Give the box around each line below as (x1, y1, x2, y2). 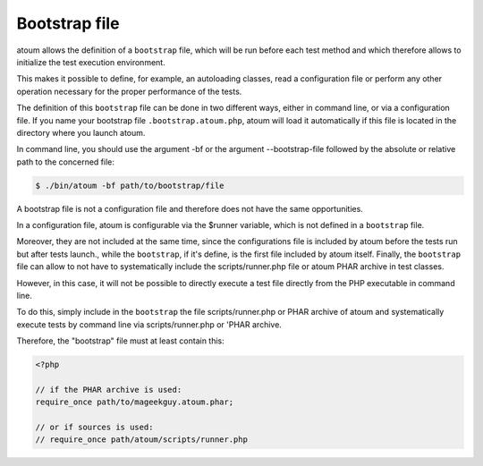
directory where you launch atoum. (16, 127, 146, 138)
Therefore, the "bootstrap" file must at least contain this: (16, 335, 225, 346)
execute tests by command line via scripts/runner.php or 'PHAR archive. (16, 318, 282, 330)
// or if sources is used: (35, 422, 154, 433)
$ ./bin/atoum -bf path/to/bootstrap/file (35, 180, 225, 191)
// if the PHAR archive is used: (35, 385, 182, 394)
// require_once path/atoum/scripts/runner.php (35, 435, 248, 445)
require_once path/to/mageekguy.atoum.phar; (35, 397, 234, 407)
